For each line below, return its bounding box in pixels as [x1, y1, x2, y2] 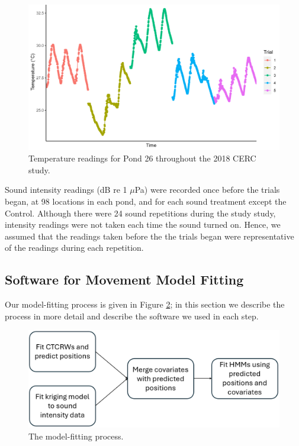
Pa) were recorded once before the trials [134, 183, 280, 196]
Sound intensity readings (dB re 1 [5, 183, 127, 196]
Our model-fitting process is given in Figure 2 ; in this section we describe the [5, 298, 285, 311]
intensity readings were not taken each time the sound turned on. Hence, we [5, 218, 281, 231]
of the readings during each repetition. [5, 241, 144, 254]
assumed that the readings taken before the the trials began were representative [5, 230, 294, 242]
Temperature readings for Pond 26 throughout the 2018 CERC [28, 152, 256, 164]
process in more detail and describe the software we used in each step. [5, 309, 259, 322]
